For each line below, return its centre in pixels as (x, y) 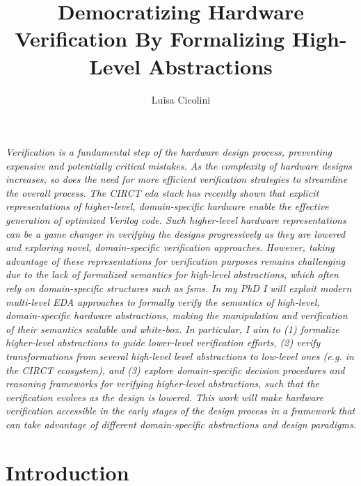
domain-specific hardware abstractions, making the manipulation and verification (177, 315)
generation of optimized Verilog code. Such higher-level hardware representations (176, 220)
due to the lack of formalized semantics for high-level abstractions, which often (172, 274)
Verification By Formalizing (150, 39)
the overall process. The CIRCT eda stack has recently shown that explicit (162, 192)
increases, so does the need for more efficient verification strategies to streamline (177, 179)
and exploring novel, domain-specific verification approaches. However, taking (170, 247)
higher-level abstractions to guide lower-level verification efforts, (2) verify (163, 342)
